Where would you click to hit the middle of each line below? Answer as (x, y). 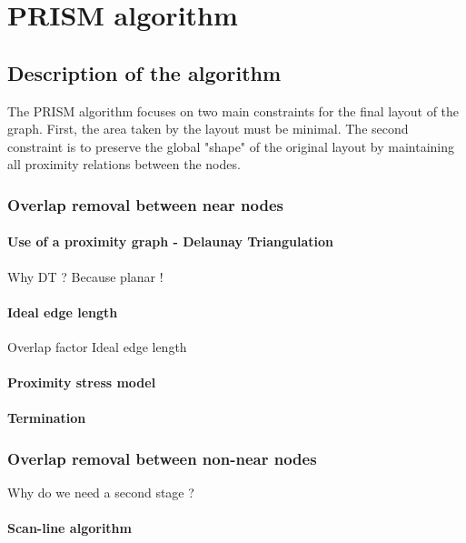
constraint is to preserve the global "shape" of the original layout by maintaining (231, 146)
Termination (47, 418)
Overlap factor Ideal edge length (97, 346)
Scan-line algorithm (69, 528)
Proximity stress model (82, 382)
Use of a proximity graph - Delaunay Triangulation (171, 241)
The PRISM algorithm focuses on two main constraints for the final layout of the (233, 111)
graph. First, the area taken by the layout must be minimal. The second (208, 129)
